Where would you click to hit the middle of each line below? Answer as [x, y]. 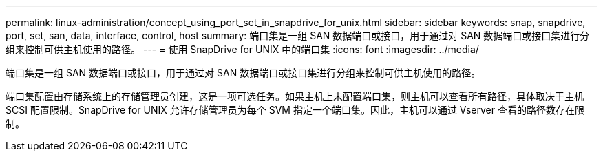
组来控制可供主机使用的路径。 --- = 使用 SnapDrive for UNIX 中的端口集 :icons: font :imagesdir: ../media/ [242, 49]
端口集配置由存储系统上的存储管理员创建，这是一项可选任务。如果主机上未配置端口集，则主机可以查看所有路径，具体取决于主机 [295, 96]
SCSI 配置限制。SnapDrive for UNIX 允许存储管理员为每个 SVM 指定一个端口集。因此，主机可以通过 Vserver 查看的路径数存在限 [295, 110]
